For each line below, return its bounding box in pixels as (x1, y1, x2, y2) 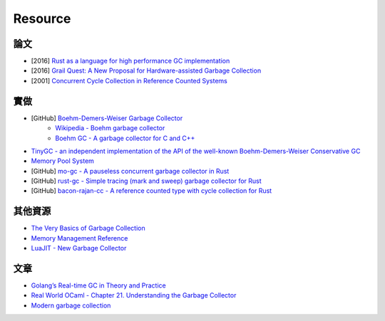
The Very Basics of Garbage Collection (31, 224, 145, 233)
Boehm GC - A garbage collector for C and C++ (55, 134, 195, 142)
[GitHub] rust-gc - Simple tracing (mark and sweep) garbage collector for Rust (31, 177, 262, 185)
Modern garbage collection (31, 301, 111, 310)
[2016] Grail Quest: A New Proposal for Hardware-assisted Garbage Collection (31, 66, 262, 75)
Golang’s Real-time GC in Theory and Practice (31, 281, 167, 290)
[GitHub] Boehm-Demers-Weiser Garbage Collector (31, 114, 183, 122)
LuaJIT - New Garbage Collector (31, 244, 127, 253)
